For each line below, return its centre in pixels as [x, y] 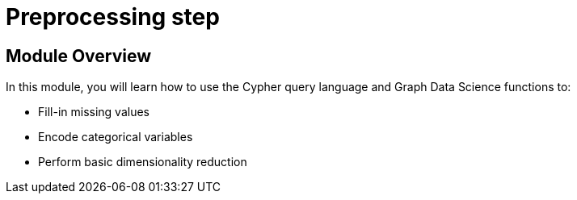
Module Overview [79, 56]
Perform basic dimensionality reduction [143, 162]
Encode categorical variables [116, 137]
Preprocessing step [113, 17]
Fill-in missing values [94, 112]
